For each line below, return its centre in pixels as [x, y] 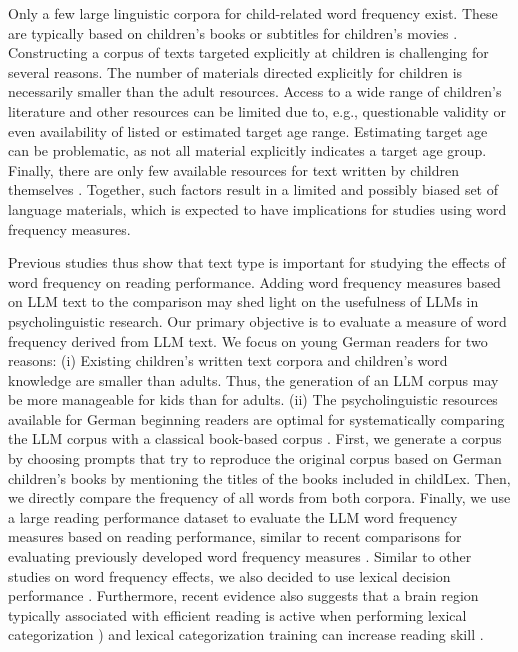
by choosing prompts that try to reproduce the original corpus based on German [255, 458]
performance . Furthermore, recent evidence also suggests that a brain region [243, 595]
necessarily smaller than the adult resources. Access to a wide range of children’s [255, 91]
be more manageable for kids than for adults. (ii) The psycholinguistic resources [253, 399]
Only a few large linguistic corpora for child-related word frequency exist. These [253, 13]
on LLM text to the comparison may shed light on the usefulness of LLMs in [243, 301]
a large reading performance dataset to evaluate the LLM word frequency [233, 516]
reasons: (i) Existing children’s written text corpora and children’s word [228, 360]
